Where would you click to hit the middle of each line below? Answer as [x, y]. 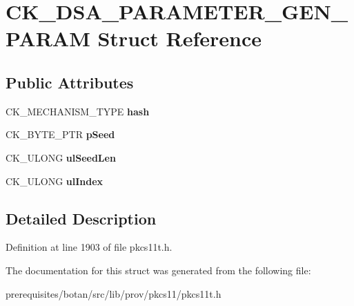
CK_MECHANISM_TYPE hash [78, 111]
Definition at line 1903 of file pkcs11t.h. [89, 247]
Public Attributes [70, 82]
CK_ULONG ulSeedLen [61, 157]
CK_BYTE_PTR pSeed [60, 134]
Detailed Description [81, 218]
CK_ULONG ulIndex [55, 181]
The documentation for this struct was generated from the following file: [158, 270]
